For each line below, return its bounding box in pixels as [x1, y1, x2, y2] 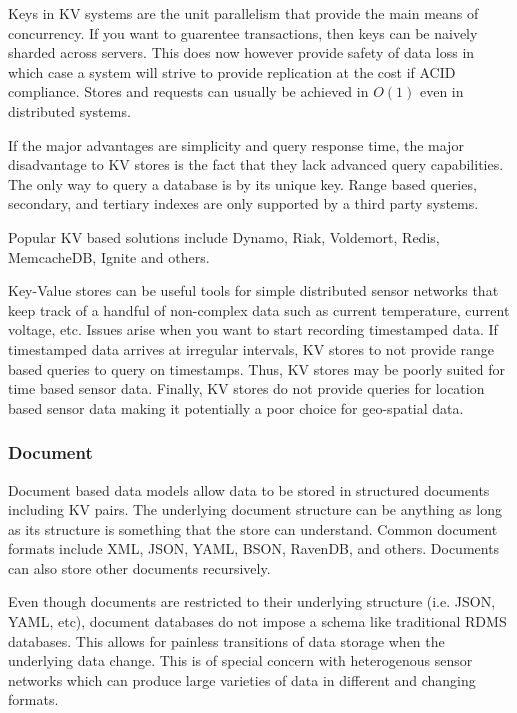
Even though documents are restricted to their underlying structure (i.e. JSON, [8, 591, 496, 612]
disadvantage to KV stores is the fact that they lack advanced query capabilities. [8, 154, 504, 175]
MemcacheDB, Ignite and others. [8, 246, 210, 267]
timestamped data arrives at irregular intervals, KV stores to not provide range [8, 338, 495, 359]
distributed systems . [8, 100, 131, 121]
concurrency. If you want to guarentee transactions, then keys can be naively [8, 22, 478, 43]
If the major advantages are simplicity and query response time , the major [8, 134, 464, 155]
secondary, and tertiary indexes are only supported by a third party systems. [8, 193, 479, 214]
